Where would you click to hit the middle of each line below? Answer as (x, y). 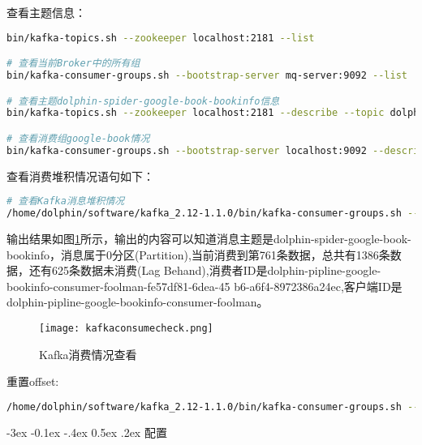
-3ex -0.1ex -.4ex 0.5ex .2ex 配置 (87, 432)
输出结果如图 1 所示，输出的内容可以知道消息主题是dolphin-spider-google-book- (209, 239)
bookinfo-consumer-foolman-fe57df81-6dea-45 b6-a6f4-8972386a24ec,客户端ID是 (205, 286)
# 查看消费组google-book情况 (78, 138)
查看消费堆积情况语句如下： (80, 175)
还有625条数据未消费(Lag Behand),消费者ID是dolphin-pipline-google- (205, 270)
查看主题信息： (46, 12)
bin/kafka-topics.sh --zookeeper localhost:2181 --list (161, 38)
